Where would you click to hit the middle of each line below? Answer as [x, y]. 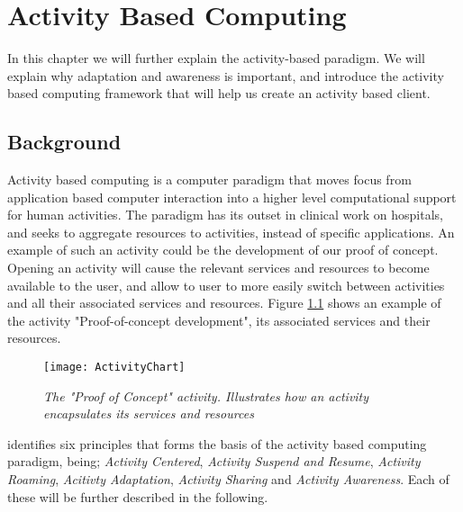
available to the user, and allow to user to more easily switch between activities [226, 285]
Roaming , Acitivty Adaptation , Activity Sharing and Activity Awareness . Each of [228, 479]
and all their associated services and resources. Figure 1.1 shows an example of [224, 303]
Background [64, 142]
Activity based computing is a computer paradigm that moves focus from [209, 180]
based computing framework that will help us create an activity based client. [219, 93]
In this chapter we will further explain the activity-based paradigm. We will [216, 58]
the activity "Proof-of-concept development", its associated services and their [219, 320]
